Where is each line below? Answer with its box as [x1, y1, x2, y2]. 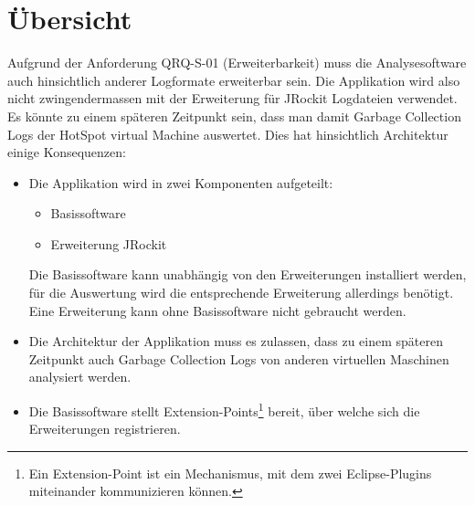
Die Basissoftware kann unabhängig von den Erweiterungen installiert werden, [28, 265, 467, 284]
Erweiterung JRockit [50, 234, 167, 253]
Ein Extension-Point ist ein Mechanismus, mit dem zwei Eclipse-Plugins [28, 463, 432, 482]
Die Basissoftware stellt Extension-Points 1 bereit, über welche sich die [28, 399, 420, 420]
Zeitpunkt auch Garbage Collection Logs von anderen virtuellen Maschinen [28, 349, 449, 368]
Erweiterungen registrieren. [28, 419, 181, 438]
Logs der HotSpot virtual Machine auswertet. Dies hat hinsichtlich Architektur [7, 124, 449, 143]
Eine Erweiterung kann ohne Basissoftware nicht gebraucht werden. [28, 300, 406, 320]
